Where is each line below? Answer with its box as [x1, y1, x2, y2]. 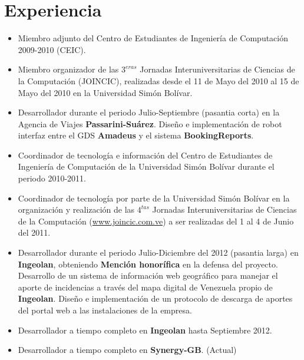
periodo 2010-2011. [18, 172, 86, 184]
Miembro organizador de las [18, 63, 119, 75]
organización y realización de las [18, 203, 135, 216]
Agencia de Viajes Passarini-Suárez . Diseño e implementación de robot [18, 117, 282, 130]
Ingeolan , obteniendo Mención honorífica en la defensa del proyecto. [18, 257, 278, 270]
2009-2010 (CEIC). [18, 43, 86, 55]
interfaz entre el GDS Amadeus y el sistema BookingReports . [18, 129, 254, 141]
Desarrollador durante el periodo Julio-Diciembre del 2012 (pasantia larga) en [18, 246, 299, 259]
